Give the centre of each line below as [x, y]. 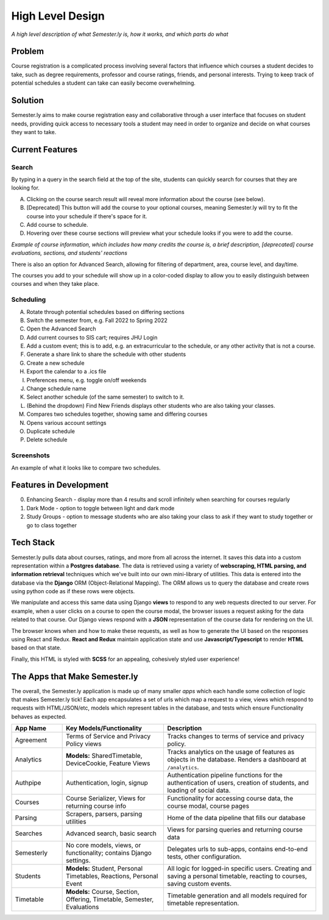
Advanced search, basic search [111, 833]
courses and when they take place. [55, 284]
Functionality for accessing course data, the [230, 799]
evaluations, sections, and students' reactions [69, 253]
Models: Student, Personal [104, 869]
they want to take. [34, 132]
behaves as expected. [39, 716]
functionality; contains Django [109, 853]
